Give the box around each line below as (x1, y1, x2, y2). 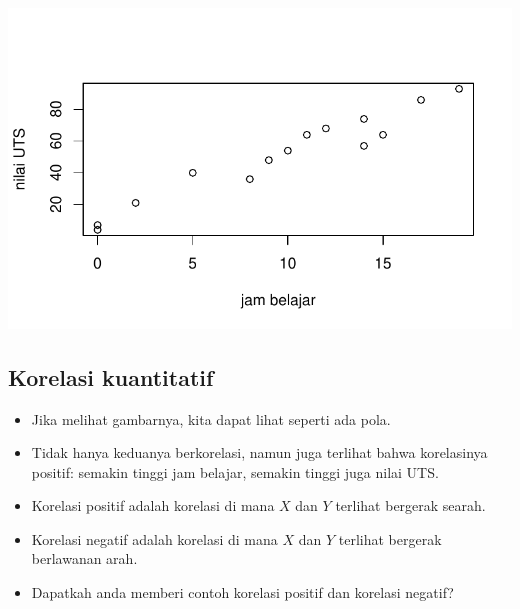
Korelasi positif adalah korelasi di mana (31, 495, 275, 516)
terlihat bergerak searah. (335, 495, 486, 516)
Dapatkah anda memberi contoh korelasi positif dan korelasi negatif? (31, 582, 454, 603)
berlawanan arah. (31, 548, 138, 569)
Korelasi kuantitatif (8, 361, 214, 392)
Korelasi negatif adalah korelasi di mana (31, 528, 278, 549)
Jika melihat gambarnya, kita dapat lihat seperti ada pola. (31, 408, 391, 429)
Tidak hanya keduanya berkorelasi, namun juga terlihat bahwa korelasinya (31, 442, 488, 463)
